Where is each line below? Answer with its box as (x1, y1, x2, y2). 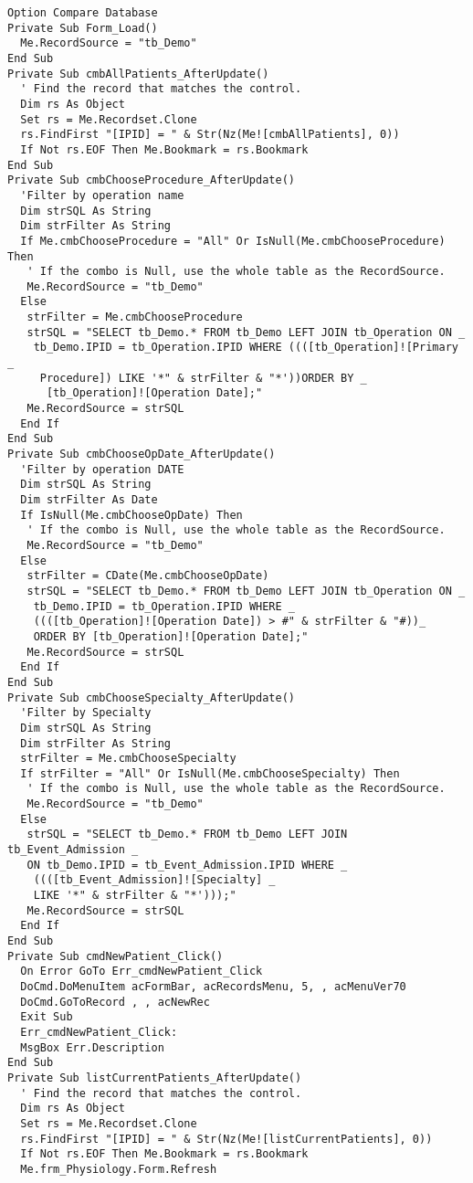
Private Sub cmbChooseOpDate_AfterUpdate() (7, 448, 276, 461)
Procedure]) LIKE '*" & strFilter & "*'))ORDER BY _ (39, 371, 367, 385)
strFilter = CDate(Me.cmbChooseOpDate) (26, 569, 269, 583)
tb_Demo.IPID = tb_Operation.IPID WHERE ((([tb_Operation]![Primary (33, 341, 458, 354)
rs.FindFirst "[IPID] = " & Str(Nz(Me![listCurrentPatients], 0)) (20, 1132, 433, 1146)
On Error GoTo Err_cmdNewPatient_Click (20, 965, 263, 978)
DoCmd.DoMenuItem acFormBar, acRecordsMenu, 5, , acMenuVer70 (20, 980, 406, 993)
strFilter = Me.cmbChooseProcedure (26, 311, 243, 324)
